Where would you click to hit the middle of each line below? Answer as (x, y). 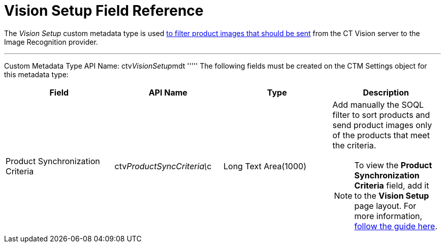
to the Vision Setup (392, 195)
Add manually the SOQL (378, 104)
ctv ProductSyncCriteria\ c (163, 166)
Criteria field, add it (392, 185)
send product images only (382, 125)
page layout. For (385, 206)
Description (386, 92)
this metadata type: (36, 74)
